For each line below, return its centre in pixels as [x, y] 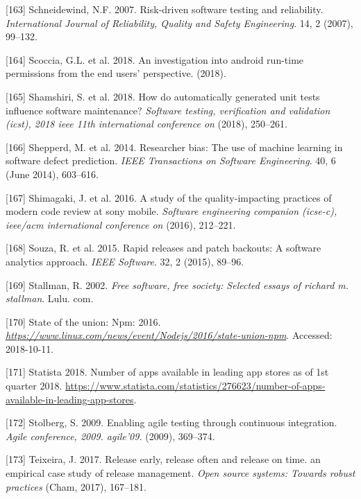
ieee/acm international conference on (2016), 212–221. [121, 224]
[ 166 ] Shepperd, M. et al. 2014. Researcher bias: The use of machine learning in [174, 147]
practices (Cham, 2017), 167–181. [76, 486]
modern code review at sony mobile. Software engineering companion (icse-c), [171, 211]
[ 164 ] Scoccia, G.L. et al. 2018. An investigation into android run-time [155, 59]
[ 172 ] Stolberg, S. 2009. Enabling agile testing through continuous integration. [171, 422]
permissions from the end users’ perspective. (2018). [116, 73]
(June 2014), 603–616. [52, 174]
